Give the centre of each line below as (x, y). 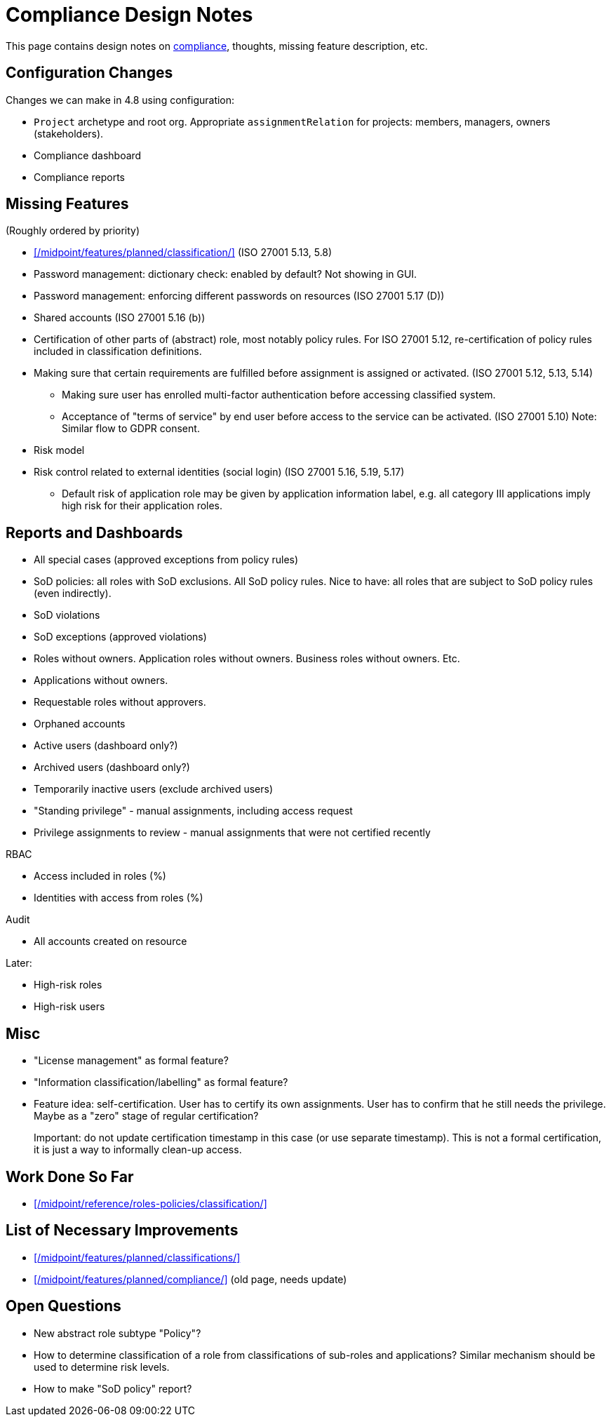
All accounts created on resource (110, 941)
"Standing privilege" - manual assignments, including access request (193, 811)
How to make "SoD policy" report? (113, 1388)
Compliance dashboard (88, 155)
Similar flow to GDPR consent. (131, 429)
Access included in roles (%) (100, 876)
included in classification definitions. (118, 351)
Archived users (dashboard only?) (112, 767)
